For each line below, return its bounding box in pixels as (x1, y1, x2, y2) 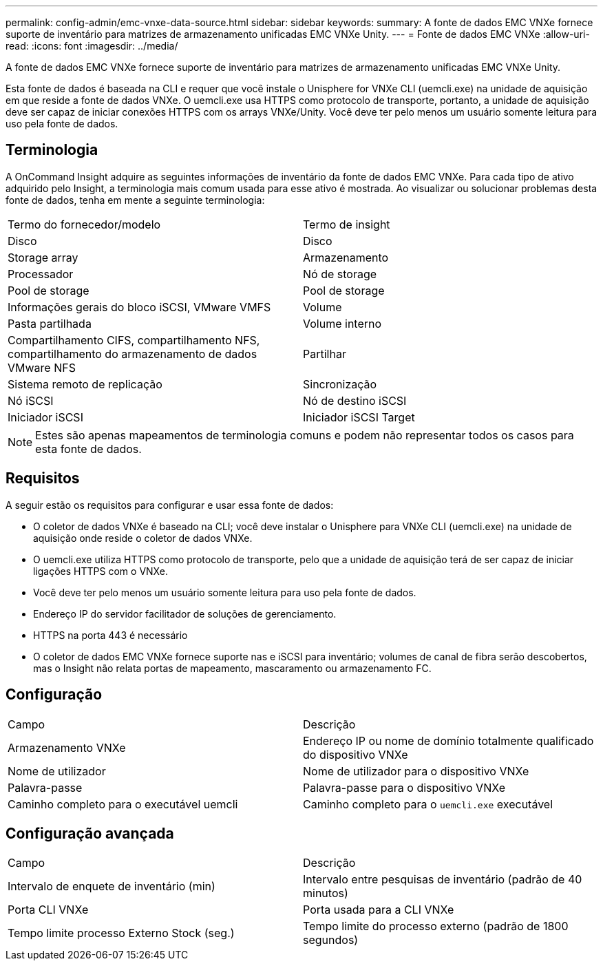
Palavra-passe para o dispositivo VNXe (303, 780, 505, 795)
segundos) (303, 933, 359, 947)
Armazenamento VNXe (8, 740, 126, 755)
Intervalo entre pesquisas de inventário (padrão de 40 (303, 872, 582, 887)
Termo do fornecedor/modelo (8, 217, 161, 231)
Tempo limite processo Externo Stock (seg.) (8, 926, 235, 941)
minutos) (303, 886, 348, 901)
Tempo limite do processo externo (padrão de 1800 (303, 919, 569, 934)
